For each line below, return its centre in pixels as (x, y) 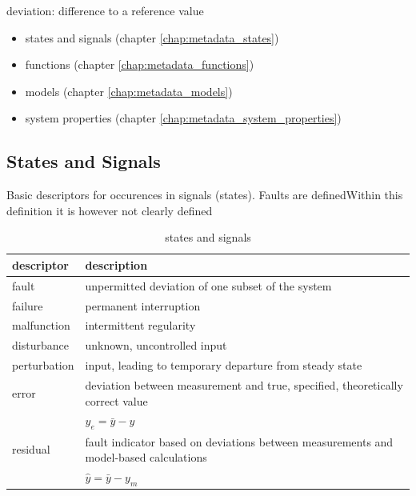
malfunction (41, 325)
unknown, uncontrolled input (156, 345)
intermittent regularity (140, 325)
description (116, 264)
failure (28, 305)
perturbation (43, 365)
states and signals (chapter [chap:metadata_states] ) (152, 37)
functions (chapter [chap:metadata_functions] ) (140, 64)
